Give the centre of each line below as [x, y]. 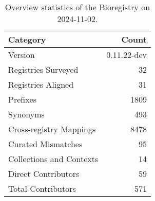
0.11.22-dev [127, 55]
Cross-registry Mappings [52, 129]
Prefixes [23, 99]
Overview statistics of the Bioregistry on [77, 7]
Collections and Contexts [53, 159]
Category [27, 39]
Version [22, 55]
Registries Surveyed [43, 69]
